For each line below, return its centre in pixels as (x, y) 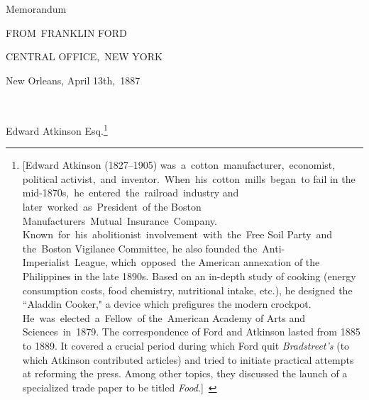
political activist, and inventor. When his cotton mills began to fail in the (189, 178)
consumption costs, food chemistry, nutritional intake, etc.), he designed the (187, 290)
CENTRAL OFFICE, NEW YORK (84, 56)
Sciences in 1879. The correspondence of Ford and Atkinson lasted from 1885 (191, 332)
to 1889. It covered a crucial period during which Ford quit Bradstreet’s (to (186, 345)
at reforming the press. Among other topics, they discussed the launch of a (185, 373)
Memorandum (36, 9)
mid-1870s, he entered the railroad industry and (131, 193)
